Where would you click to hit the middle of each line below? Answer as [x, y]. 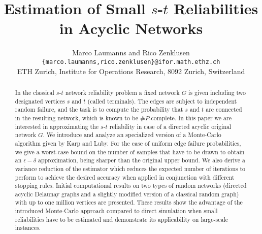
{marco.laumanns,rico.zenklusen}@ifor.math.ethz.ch [131, 62]
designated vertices [40, 101]
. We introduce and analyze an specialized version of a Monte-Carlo [132, 135]
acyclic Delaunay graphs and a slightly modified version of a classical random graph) [127, 194]
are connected [224, 109]
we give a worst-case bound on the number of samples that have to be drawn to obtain [130, 152]
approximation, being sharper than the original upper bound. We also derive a [141, 160]
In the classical [35, 92]
